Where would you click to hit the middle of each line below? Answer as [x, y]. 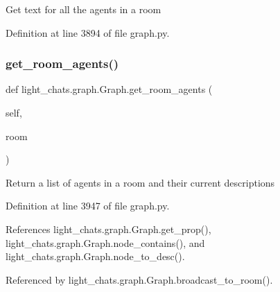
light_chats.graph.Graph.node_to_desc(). [95, 256]
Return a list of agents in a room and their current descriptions [140, 182]
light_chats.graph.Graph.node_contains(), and [105, 242]
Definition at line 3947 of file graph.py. [88, 206]
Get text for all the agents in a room [84, 9]
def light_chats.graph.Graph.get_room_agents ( [109, 89]
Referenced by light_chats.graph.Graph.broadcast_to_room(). [139, 279]
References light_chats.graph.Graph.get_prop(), [108, 229]
